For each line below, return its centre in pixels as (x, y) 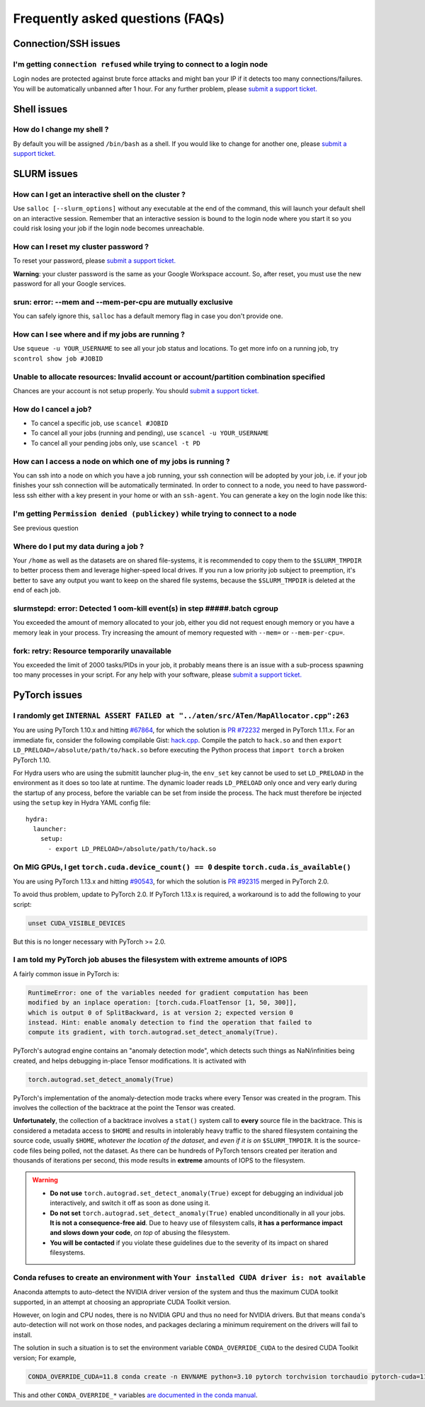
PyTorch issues (48, 695)
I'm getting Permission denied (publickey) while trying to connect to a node (155, 514)
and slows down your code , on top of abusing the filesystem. (140, 1233)
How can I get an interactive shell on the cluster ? (99, 195)
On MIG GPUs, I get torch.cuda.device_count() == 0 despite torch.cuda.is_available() (182, 866)
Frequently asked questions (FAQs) (119, 18)
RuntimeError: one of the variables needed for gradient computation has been (168, 993)
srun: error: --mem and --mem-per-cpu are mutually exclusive (123, 302)
